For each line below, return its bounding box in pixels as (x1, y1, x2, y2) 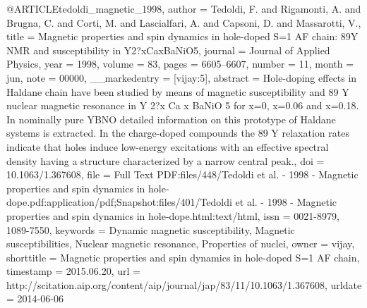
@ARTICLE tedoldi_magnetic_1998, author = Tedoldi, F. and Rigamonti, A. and (6, 1, 361, 16)
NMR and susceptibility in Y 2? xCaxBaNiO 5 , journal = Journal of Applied (6, 42, 330, 57)
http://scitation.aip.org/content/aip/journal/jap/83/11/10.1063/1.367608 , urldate (6, 277, 362, 292)
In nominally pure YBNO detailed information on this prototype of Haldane (6, 111, 336, 126)
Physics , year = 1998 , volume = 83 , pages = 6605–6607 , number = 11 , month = (6, 56, 354, 71)
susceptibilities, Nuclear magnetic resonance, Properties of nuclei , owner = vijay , (6, 236, 355, 251)
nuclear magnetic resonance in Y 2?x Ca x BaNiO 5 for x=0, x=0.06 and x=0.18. (6, 98, 359, 113)
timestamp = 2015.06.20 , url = (6, 264, 140, 278)
